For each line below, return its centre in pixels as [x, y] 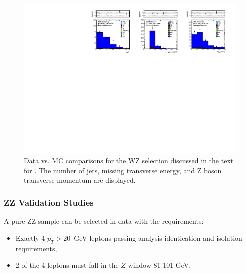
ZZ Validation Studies [49, 202]
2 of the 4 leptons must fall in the [67, 265]
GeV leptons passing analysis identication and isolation [158, 237]
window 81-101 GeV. [159, 265]
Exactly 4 [30, 237]
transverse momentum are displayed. [80, 180]
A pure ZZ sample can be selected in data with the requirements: [104, 221]
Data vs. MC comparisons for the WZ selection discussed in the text [129, 160]
